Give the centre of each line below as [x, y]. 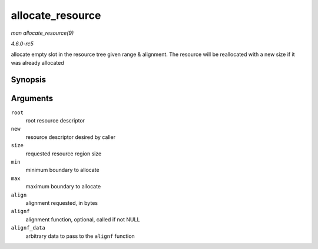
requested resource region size [64, 154]
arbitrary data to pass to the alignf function [80, 236]
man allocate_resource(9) [42, 33]
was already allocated [37, 62]
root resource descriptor [55, 121]
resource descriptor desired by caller [71, 137]
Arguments [32, 98]
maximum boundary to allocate [63, 187]
